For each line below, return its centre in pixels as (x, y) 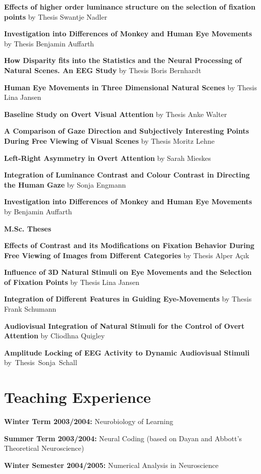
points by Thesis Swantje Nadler (56, 16)
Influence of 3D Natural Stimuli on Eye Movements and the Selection (128, 272)
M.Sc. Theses (28, 228)
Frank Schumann (30, 309)
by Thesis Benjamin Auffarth (49, 43)
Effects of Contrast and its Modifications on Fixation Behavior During (129, 245)
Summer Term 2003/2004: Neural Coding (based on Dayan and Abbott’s (123, 438)
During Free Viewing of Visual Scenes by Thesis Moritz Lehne (109, 140)
